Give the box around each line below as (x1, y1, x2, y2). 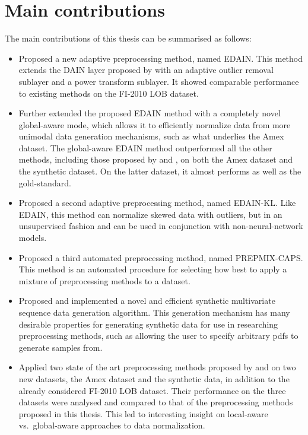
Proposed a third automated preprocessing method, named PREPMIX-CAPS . (18, 251, 303, 263)
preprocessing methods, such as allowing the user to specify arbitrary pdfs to (18, 329, 299, 342)
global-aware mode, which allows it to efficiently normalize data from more (18, 118, 291, 131)
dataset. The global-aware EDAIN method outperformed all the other (18, 141, 272, 154)
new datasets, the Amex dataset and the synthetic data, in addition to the (18, 372, 290, 385)
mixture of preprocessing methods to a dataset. (18, 274, 190, 287)
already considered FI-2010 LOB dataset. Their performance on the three (18, 384, 286, 396)
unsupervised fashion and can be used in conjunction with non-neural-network (18, 220, 303, 232)
